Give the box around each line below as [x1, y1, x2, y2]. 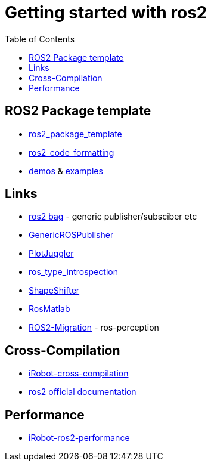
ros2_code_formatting [29, 147, 114, 158]
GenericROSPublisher [29, 230, 114, 240]
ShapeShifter [29, 285, 80, 296]
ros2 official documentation [29, 387, 136, 397]
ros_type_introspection [29, 267, 118, 277]
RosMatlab [29, 304, 70, 314]
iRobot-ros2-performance [29, 433, 130, 443]
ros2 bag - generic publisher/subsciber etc [29, 211, 197, 222]
